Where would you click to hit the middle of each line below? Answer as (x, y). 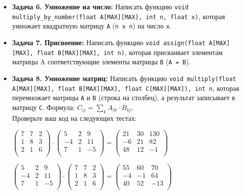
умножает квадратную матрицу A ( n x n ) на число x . (92, 26)
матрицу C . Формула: (43, 107)
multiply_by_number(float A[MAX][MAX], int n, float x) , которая (119, 16)
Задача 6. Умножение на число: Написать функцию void (100, 6)
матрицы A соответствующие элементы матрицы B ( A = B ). (101, 62)
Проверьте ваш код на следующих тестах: (74, 118)
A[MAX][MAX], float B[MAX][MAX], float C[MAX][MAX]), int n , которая (125, 88)
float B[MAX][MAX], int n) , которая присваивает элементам (130, 52)
